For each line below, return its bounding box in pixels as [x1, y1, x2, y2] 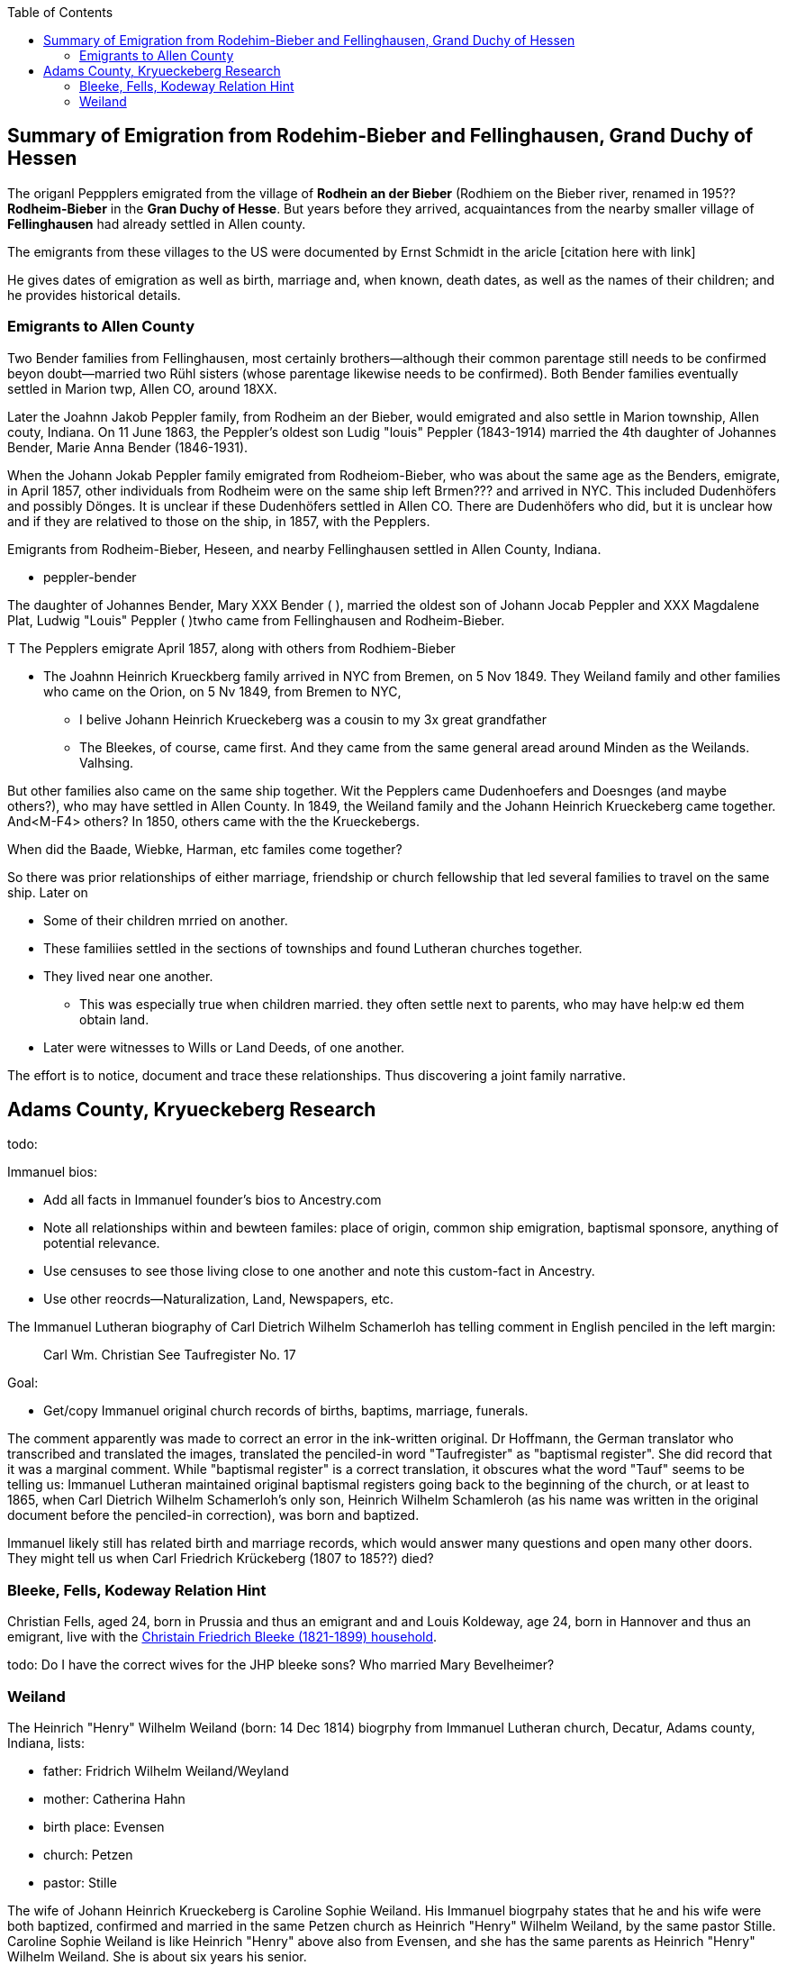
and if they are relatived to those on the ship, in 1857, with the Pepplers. [7, 513, 430, 529]
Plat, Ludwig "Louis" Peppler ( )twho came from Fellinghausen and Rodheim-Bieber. [7, 612, 505, 628]
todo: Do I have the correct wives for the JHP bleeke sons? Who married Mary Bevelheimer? [7, 1657, 555, 1673]
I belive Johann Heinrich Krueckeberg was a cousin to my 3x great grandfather [79, 711, 547, 727]
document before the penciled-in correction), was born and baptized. [7, 1507, 420, 1524]
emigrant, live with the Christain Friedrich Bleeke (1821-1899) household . [7, 1629, 438, 1645]
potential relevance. [43, 1235, 160, 1251]
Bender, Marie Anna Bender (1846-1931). [7, 439, 249, 455]
